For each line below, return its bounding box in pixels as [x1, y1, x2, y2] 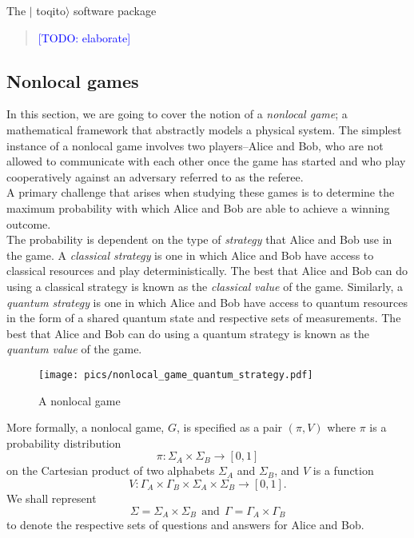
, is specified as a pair [176, 419, 283, 436]
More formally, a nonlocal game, [6, 419, 165, 436]
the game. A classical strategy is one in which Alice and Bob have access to [6, 246, 374, 263]
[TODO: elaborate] [38, 29, 131, 46]
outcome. [6, 215, 51, 232]
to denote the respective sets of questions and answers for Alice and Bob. [6, 516, 364, 532]
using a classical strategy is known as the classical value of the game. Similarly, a [6, 277, 403, 294]
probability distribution [6, 434, 121, 451]
